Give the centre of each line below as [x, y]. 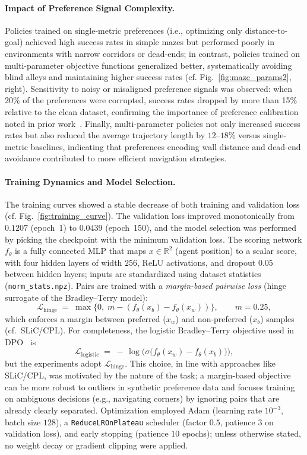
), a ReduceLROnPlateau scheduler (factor [132, 421]
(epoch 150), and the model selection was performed [201, 227]
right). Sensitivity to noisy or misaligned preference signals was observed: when [149, 88]
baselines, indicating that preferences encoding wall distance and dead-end [166, 146]
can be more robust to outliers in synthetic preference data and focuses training [150, 386]
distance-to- [266, 30]
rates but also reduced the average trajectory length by [105, 135]
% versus [244, 135]
